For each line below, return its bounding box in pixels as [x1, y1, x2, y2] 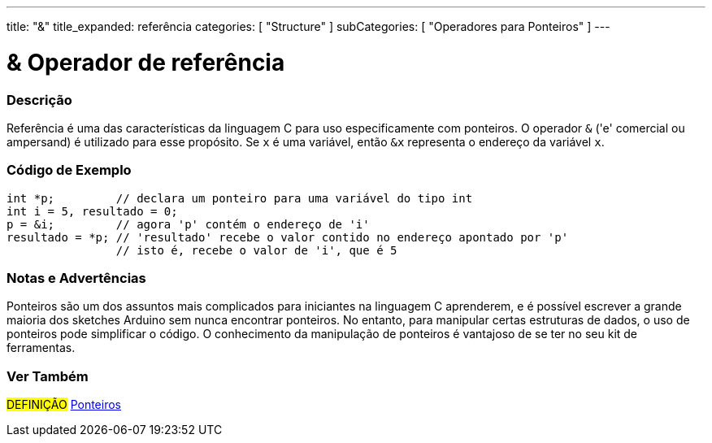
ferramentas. [7, 341, 76, 355]
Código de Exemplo [7, 162, 132, 179]
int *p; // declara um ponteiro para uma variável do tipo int [7, 191, 473, 205]
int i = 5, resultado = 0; [7, 204, 178, 218]
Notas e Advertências [7, 270, 146, 286]
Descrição [7, 91, 72, 108]
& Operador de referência [7, 48, 285, 76]
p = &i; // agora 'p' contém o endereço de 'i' [7, 217, 370, 231]
